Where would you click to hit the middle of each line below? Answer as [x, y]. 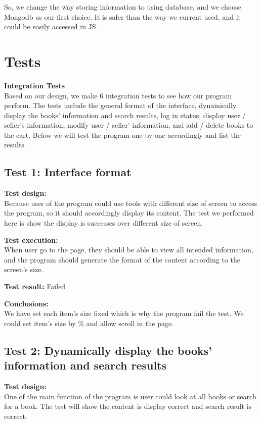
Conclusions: [26, 303]
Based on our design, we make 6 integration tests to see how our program [118, 95]
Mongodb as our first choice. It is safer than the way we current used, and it [123, 16]
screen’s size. [24, 269]
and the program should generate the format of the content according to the [122, 259]
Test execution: [31, 240]
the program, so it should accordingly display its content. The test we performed [129, 213]
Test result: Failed [35, 286]
